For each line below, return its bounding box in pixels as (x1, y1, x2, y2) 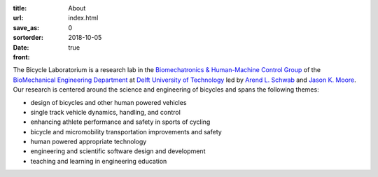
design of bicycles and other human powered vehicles (30, 98, 187, 106)
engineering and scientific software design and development (30, 147, 206, 155)
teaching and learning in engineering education (30, 157, 167, 165)
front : (13, 52, 31, 61)
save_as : (13, 23, 40, 31)
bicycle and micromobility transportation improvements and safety (30, 127, 222, 136)
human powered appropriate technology (30, 137, 147, 146)
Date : (13, 43, 29, 52)
